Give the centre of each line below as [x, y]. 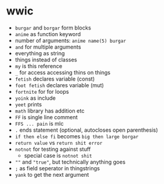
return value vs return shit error [58, 143]
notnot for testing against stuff [53, 149]
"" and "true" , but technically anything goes [70, 162]
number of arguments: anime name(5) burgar [71, 40]
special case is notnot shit [58, 155]
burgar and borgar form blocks [53, 28]
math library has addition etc [50, 111]
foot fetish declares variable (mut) [59, 85]
